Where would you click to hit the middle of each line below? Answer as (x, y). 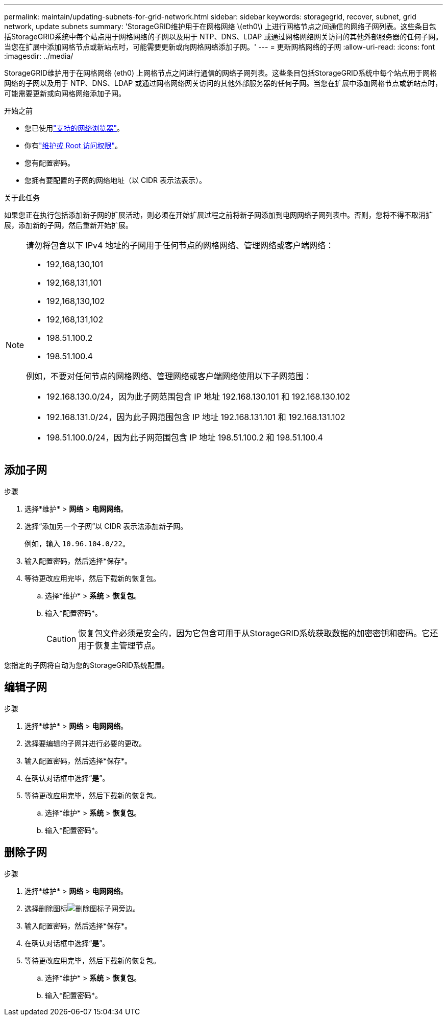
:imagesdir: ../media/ (39, 56)
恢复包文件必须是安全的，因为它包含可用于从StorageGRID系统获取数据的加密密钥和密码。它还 (258, 633)
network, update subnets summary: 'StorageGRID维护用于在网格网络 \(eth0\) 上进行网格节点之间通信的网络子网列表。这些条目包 (220, 26)
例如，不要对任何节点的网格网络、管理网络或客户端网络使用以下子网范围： (169, 376)
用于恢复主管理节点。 (119, 645)
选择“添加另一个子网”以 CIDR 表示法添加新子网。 (106, 526)
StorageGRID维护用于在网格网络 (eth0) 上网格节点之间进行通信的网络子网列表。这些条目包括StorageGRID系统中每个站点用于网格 (220, 73)
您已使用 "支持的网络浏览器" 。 (74, 128)
